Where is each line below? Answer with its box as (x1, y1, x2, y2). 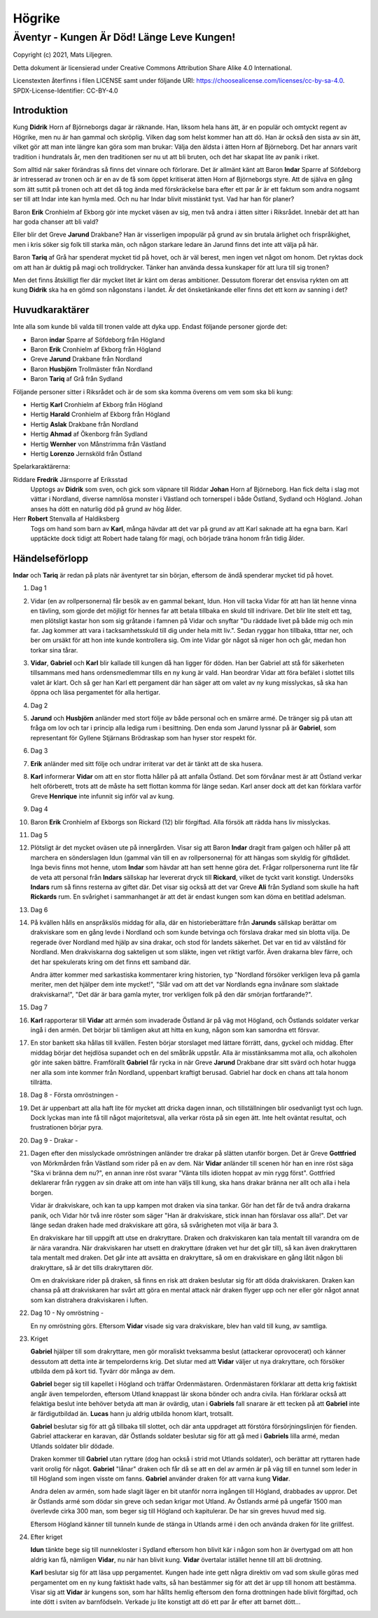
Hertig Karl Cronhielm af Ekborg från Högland (30, 400, 163, 408)
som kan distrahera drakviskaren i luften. (30, 1295, 148, 1304)
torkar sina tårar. (30, 646, 78, 654)
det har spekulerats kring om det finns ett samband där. (30, 958, 191, 966)
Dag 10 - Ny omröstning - (30, 1309, 104, 1317)
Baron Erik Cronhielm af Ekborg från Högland (30, 345, 161, 354)
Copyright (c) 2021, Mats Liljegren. (13, 51, 113, 59)
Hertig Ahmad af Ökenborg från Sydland (30, 430, 148, 439)
